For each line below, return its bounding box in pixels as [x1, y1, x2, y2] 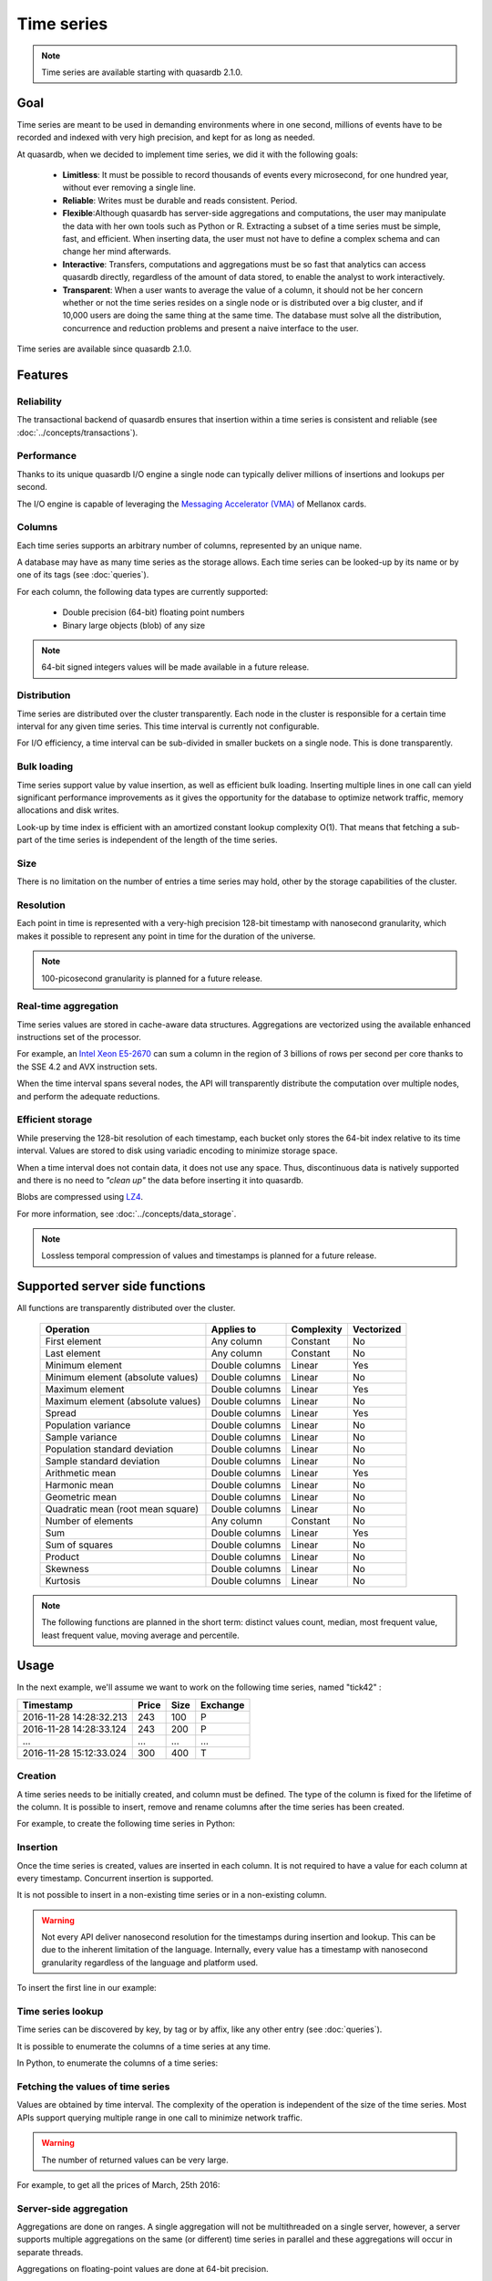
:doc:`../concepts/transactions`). [16, 427, 138, 438]
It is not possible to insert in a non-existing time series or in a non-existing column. [16, 1890, 327, 1901]
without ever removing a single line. [62, 182, 196, 193]
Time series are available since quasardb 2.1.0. [16, 343, 192, 355]
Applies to [210, 1323, 257, 1336]
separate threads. [16, 2246, 84, 2257]
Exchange [200, 1698, 245, 1711]
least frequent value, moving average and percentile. [41, 1630, 241, 1640]
